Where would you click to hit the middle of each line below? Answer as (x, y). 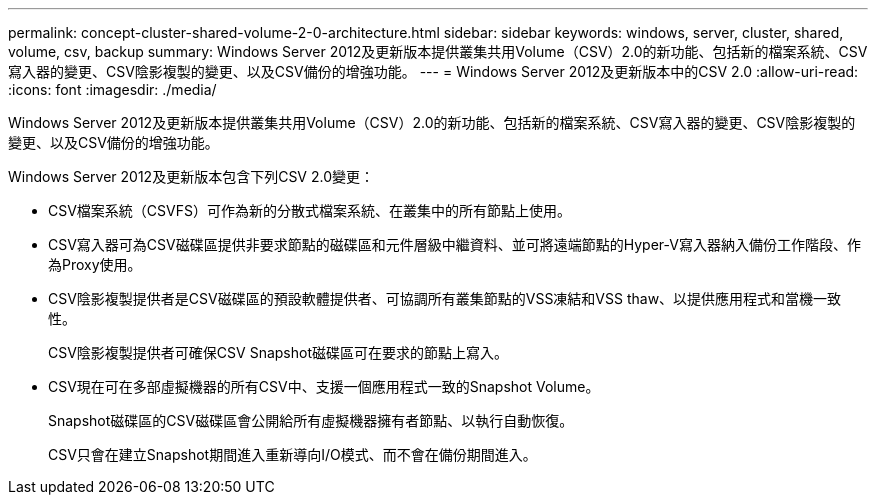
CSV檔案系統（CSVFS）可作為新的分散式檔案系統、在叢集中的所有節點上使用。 (309, 210)
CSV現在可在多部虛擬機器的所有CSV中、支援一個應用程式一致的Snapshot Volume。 (324, 386)
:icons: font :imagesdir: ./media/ (112, 89)
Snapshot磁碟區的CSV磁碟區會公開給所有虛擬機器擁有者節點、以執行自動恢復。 (311, 420)
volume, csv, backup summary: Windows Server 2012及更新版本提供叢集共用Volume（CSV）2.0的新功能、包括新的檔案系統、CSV (438, 51)
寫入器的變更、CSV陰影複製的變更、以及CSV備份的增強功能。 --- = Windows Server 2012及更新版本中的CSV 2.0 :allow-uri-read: (433, 71)
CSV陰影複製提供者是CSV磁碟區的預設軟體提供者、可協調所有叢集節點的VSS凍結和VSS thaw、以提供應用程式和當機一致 (445, 298)
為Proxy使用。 (95, 264)
